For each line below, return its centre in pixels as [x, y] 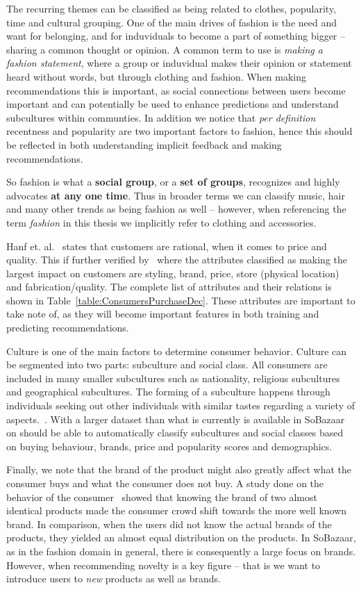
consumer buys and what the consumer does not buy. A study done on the [165, 483]
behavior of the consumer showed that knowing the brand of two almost [162, 497]
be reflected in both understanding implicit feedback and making [144, 144]
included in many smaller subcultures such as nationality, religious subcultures [173, 378]
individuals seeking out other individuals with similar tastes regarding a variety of [180, 405]
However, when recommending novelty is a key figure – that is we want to [163, 565]
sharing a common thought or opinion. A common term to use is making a [165, 49]
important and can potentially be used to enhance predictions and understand [173, 104]
